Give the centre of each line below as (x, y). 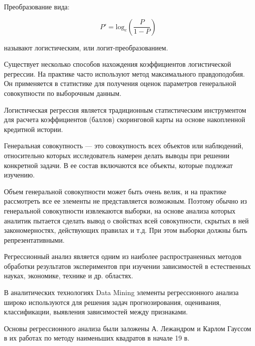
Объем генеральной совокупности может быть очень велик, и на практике (115, 191)
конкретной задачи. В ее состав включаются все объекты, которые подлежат (118, 165)
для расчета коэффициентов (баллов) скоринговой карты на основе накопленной (125, 119)
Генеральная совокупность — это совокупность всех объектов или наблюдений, (124, 146)
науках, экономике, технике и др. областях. (69, 276)
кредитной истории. (34, 129)
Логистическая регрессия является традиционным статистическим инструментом (125, 109)
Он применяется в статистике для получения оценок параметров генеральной (120, 83)
